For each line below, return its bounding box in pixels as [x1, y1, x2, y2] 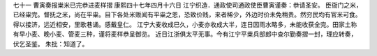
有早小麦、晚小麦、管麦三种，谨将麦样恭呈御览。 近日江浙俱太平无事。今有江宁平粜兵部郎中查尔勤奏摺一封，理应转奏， [13, 30, 357, 38]
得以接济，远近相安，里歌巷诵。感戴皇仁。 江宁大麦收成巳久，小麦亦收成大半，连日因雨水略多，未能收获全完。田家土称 [13, 20, 357, 28]
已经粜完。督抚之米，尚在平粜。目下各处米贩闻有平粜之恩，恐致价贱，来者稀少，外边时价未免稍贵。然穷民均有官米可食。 [13, 10, 362, 19]
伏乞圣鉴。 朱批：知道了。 [13, 39, 89, 48]
